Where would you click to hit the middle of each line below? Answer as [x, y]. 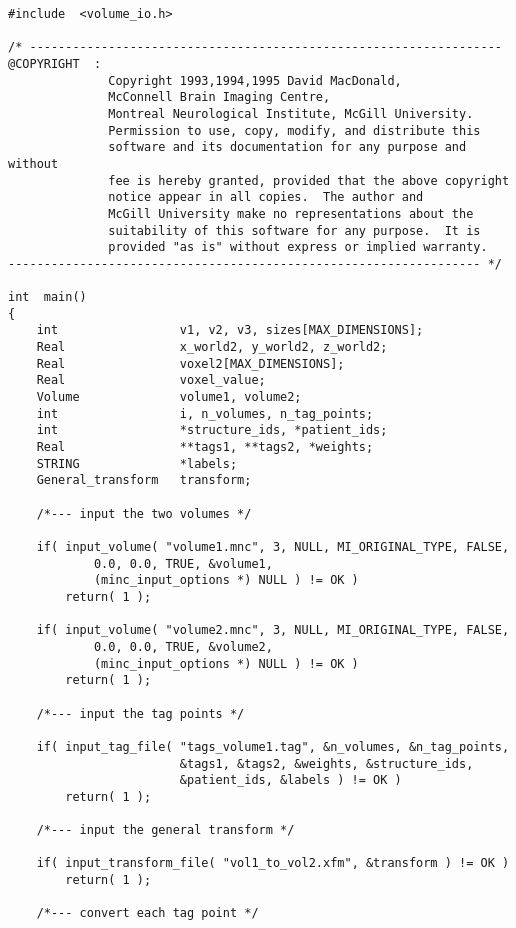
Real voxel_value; [151, 380]
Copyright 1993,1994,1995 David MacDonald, [255, 80]
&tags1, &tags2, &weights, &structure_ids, [326, 763]
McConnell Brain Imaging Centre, [219, 97]
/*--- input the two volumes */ [144, 513]
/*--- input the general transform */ [165, 830]
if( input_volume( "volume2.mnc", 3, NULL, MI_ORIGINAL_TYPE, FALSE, [273, 630]
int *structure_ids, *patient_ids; [212, 430]
